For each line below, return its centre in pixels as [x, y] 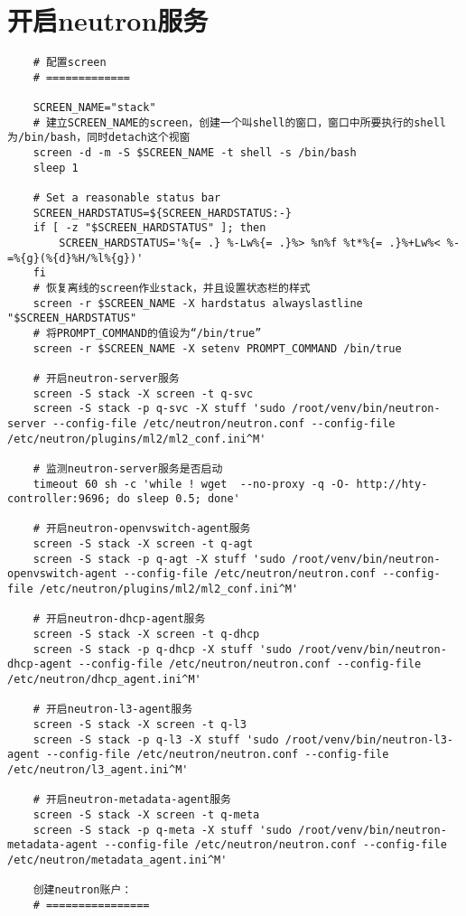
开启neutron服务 [108, 20]
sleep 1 [56, 168]
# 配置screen [70, 63]
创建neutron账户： [83, 890]
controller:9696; [59, 499]
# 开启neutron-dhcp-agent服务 [119, 619]
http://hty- [392, 484]
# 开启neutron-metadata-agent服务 [132, 800]
